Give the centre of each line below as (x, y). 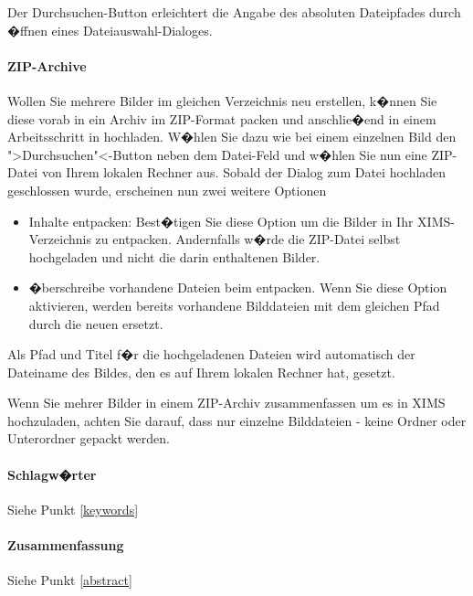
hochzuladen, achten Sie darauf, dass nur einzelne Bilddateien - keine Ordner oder (237, 420)
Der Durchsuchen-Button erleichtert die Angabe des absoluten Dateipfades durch (234, 12)
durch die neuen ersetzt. (96, 323)
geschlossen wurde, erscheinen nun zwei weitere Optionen (167, 190)
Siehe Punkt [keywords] (73, 509)
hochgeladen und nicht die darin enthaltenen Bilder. (174, 256)
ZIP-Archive (47, 65)
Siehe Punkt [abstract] (70, 580)
